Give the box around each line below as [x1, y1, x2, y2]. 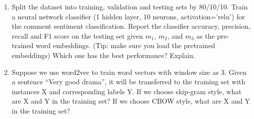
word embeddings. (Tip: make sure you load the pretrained [36, 40, 215, 51]
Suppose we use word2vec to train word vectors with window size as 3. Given [11, 66, 247, 77]
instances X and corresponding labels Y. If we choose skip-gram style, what [11, 86, 242, 96]
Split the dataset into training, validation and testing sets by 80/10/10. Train [11, 1, 248, 11]
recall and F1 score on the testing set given [11, 30, 143, 41]
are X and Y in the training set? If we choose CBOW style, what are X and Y [11, 96, 251, 106]
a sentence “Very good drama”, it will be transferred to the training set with [11, 76, 246, 87]
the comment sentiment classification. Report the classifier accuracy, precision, [11, 21, 251, 31]
